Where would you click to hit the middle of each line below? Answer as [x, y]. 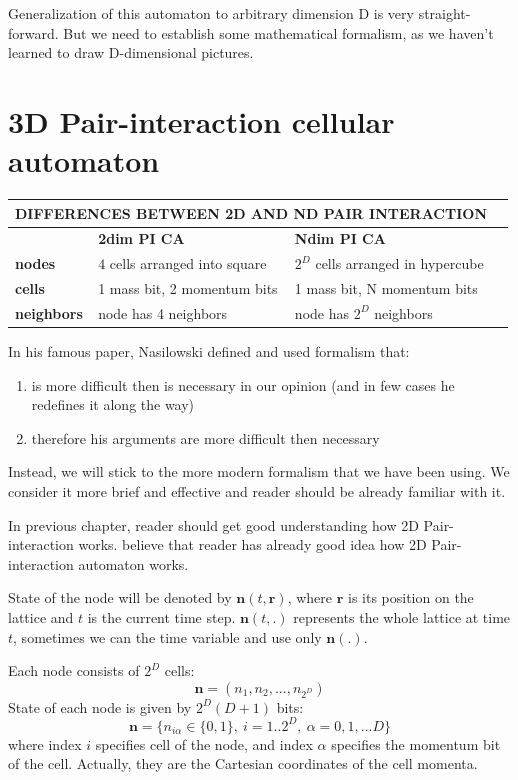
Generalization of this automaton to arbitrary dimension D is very [211, 13]
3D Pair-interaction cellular [201, 120]
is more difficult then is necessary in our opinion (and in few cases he [243, 384]
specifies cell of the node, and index [204, 743]
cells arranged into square [188, 263]
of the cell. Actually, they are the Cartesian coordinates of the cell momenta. [243, 763]
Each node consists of [74, 670]
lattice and [41, 617]
